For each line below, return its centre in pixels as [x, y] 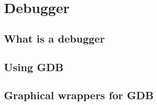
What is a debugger [55, 38]
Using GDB [34, 67]
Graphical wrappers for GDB [79, 95]
